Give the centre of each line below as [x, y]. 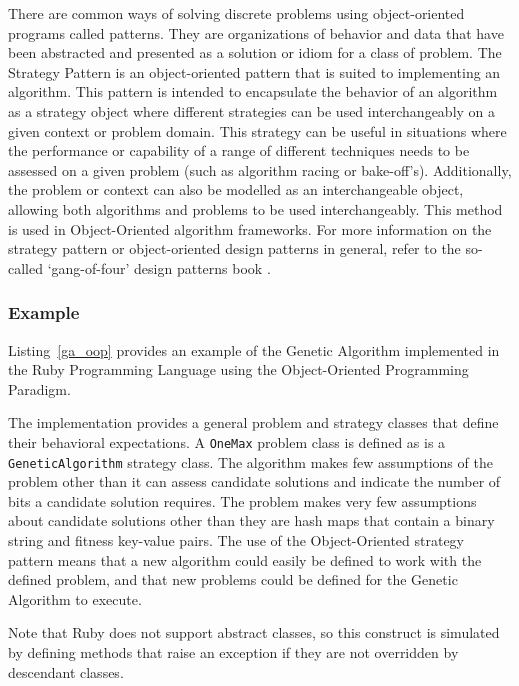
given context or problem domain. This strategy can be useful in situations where [257, 130]
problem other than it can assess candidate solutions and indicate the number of [254, 481]
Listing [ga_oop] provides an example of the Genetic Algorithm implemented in [254, 349]
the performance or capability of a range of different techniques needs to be [239, 150]
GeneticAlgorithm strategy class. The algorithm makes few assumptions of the [250, 461]
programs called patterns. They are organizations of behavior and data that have [256, 32]
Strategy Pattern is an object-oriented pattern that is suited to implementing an [254, 71]
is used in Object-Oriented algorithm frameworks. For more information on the [250, 228]
